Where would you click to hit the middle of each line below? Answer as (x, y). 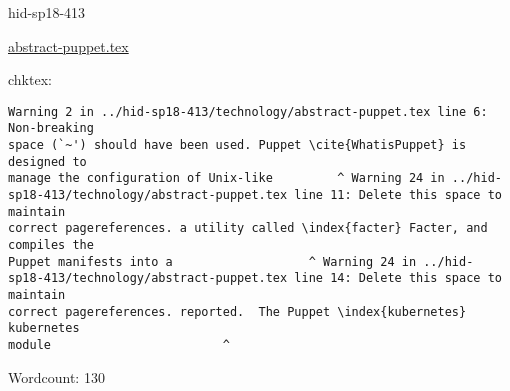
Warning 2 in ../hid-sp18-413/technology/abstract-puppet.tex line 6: (248, 111)
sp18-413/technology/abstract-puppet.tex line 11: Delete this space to (255, 195)
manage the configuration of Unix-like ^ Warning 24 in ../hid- (255, 178)
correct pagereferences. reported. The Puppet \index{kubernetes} (237, 311)
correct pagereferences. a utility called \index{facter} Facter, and (248, 228)
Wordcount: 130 (56, 376)
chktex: (30, 79)
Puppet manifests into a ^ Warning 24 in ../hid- (241, 261)
